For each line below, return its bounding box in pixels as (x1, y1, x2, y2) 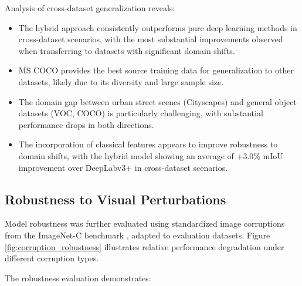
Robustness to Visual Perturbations (5, 190, 226, 208)
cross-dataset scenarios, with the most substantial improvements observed (18, 33, 283, 45)
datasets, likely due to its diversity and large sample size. (18, 75, 224, 88)
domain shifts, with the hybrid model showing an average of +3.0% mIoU (18, 149, 283, 161)
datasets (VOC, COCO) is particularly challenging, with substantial (18, 107, 263, 119)
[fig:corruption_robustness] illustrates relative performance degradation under (5, 240, 284, 253)
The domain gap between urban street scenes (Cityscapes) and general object (18, 95, 297, 107)
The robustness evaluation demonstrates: (5, 271, 151, 284)
